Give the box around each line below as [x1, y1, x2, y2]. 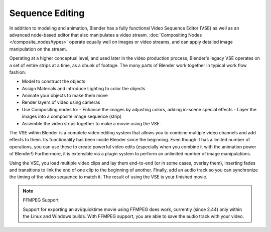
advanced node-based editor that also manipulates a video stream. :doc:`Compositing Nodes [9, 32, 202, 38]
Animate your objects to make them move [22, 93, 108, 99]
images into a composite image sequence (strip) [22, 113, 122, 120]
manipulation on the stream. [9, 46, 67, 52]
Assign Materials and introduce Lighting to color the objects [22, 85, 146, 91]
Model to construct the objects [22, 78, 85, 85]
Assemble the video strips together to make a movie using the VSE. [22, 120, 161, 126]
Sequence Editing [9, 8, 85, 19]
